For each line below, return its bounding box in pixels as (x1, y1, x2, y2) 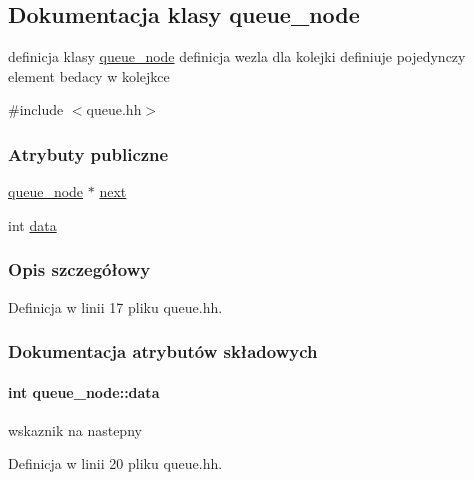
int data (8, 214, 57, 235)
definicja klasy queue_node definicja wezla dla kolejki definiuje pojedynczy (8, 46, 466, 67)
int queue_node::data (8, 381, 160, 402)
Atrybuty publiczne (8, 141, 169, 166)
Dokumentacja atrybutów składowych (8, 339, 318, 364)
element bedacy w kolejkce (8, 65, 170, 86)
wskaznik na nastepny (8, 419, 142, 440)
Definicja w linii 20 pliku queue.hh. (8, 453, 223, 474)
